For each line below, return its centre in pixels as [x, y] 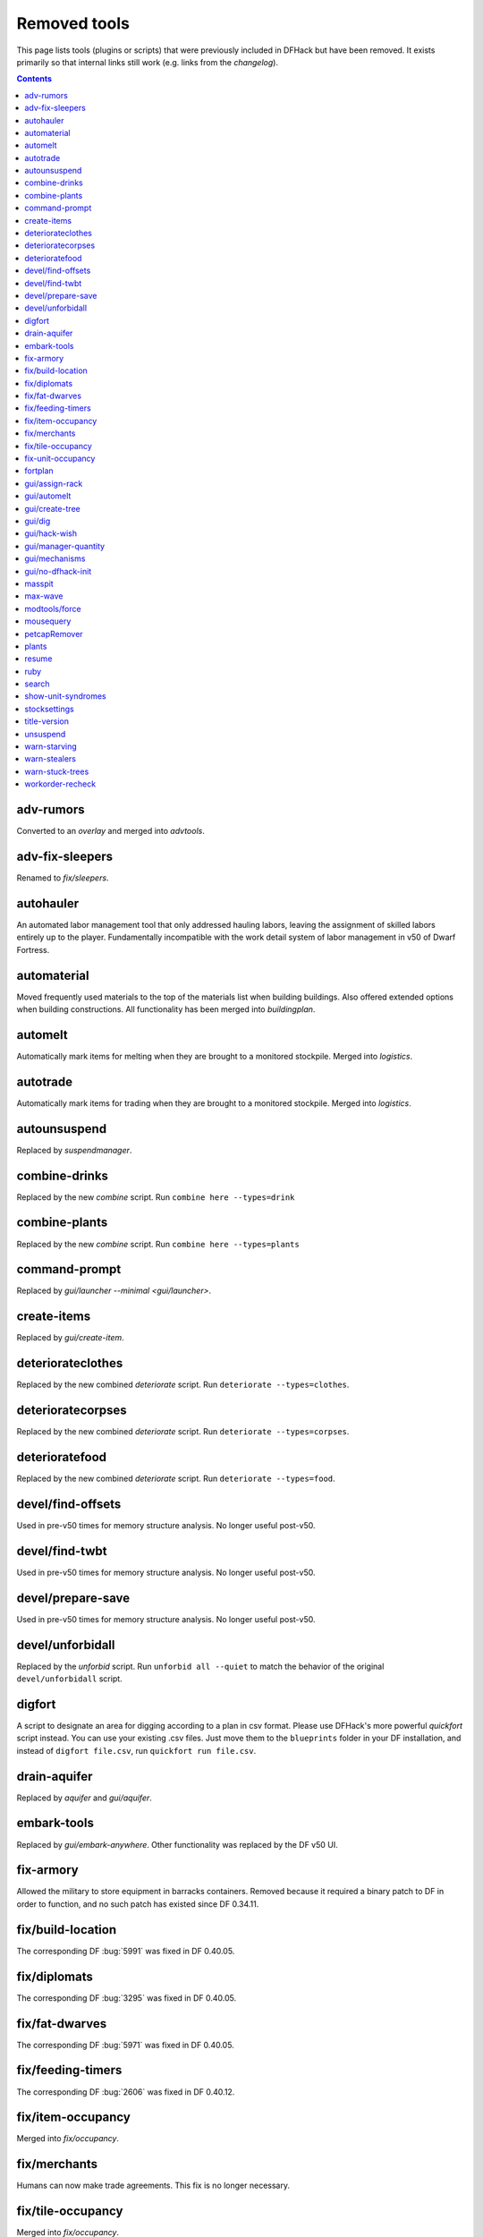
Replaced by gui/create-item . [70, 1338]
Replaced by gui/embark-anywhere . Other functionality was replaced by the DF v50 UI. [178, 1844]
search [37, 684]
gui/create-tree [52, 508]
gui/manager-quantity [65, 546]
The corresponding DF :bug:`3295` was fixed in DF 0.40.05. [127, 1998]
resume [38, 659]
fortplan [39, 471]
